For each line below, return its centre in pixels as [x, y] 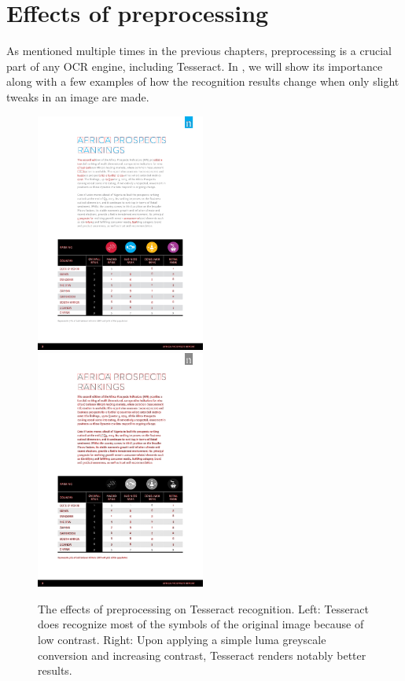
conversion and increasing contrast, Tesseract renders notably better [202, 655]
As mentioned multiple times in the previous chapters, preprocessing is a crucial [199, 51]
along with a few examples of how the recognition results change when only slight [203, 81]
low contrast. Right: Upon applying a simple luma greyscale [182, 639]
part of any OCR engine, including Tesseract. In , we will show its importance [195, 66]
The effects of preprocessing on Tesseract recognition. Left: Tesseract [203, 608]
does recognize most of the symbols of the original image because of [201, 624]
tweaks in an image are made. [78, 96]
